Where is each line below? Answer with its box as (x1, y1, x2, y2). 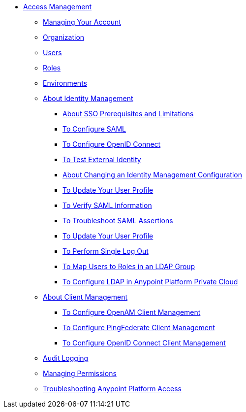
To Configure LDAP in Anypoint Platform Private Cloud (62, 277, 238, 286)
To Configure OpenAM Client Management (62, 308, 201, 316)
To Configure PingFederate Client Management (62, 323, 215, 332)
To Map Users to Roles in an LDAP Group (62, 262, 195, 271)
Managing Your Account (43, 18, 121, 26)
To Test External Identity (62, 155, 141, 164)
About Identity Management (43, 94, 133, 103)
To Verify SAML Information (62, 201, 152, 209)
